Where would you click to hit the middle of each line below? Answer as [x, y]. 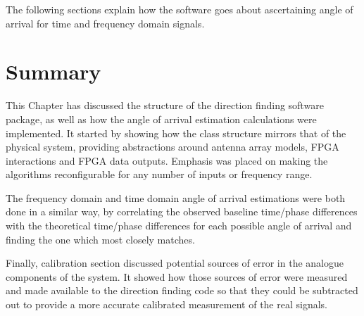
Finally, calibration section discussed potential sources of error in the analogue [175, 263]
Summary [54, 71]
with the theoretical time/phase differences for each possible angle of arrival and [179, 226]
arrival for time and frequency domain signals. [105, 23]
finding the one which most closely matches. [100, 239]
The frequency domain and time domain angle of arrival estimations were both [176, 197]
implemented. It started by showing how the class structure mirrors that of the [176, 133]
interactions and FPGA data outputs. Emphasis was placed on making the [167, 160]
